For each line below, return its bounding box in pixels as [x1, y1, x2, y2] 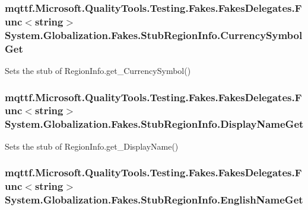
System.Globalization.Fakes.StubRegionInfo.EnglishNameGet [5, 192, 303, 206]
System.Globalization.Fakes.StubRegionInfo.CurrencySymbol [5, 27, 303, 42]
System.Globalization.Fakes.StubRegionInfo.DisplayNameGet [5, 117, 304, 131]
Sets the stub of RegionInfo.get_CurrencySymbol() [5, 64, 191, 76]
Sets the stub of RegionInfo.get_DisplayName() [5, 140, 179, 152]
